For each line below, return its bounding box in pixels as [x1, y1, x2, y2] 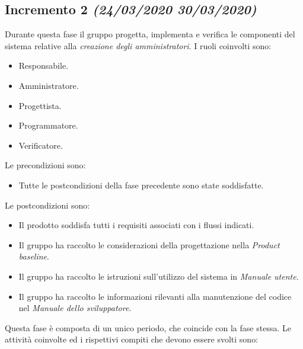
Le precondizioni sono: [5, 159, 86, 171]
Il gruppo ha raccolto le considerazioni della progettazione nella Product [18, 238, 280, 251]
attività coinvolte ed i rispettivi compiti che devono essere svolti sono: [5, 333, 259, 345]
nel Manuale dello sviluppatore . [18, 302, 132, 314]
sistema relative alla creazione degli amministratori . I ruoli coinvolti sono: [5, 39, 272, 52]
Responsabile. [18, 59, 68, 72]
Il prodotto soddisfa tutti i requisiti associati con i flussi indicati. [18, 219, 254, 231]
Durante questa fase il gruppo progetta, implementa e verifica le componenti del [5, 28, 295, 40]
